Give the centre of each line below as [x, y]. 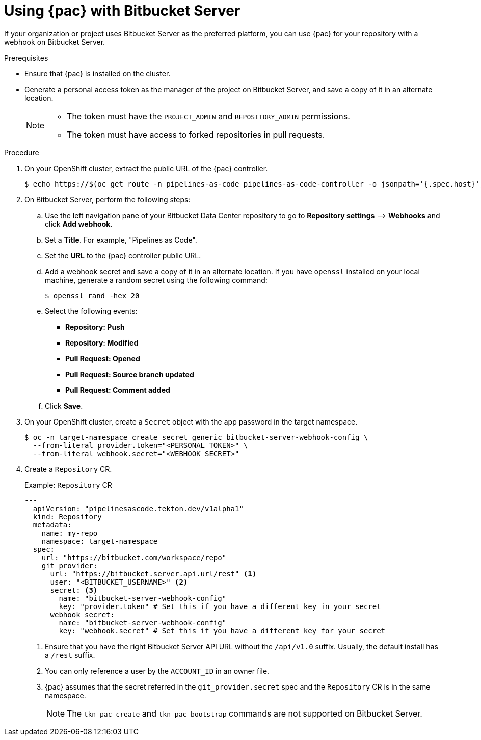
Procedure [22, 152]
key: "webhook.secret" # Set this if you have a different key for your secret [222, 631]
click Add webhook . [79, 224]
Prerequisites [26, 58]
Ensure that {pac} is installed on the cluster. [98, 73]
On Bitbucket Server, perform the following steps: [108, 199]
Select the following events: [91, 311]
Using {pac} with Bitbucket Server [122, 11]
